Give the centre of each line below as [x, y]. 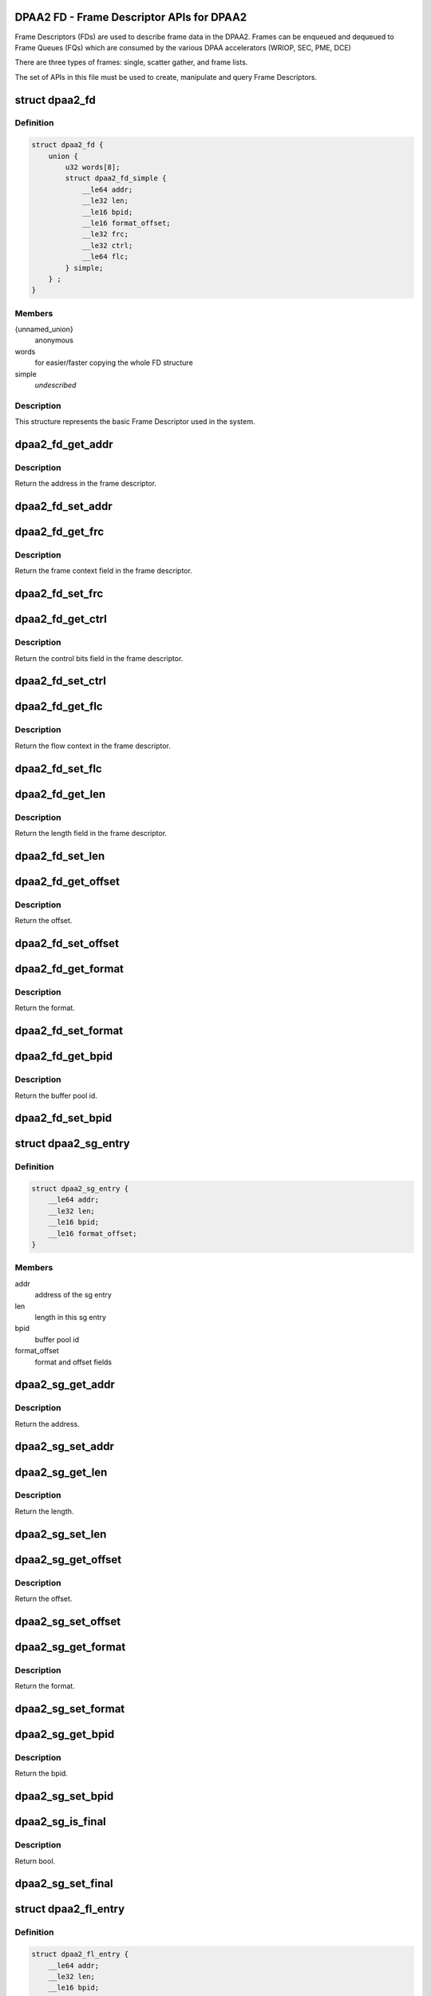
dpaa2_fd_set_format [69, 1031]
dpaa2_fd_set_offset [67, 943]
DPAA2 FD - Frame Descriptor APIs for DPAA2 [131, 17]
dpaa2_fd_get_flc [59, 707]
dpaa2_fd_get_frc [59, 532]
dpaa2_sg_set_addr [65, 1446]
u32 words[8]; [93, 167]
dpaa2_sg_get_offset [68, 1560]
